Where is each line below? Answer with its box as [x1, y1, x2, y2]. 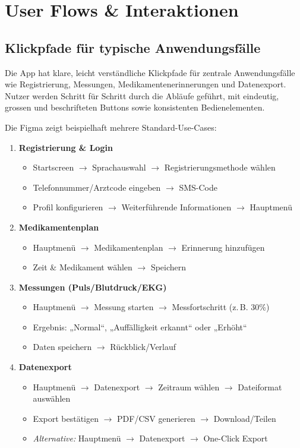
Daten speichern [33, 340, 92, 353]
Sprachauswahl [92, 161, 146, 173]
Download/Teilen [213, 412, 276, 424]
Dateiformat [238, 380, 282, 393]
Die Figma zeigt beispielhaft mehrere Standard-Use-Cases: [5, 121, 217, 133]
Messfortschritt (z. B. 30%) [172, 301, 270, 313]
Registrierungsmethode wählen [164, 161, 276, 173]
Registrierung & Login [18, 141, 113, 153]
